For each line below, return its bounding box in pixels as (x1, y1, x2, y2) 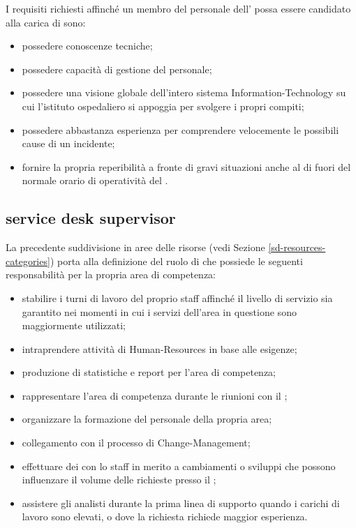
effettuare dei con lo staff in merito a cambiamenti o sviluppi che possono (22, 458, 336, 473)
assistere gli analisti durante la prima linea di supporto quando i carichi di (22, 495, 340, 510)
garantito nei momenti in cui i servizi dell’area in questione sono (22, 304, 297, 319)
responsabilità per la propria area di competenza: (6, 267, 216, 282)
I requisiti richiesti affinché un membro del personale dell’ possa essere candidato (6, 1, 351, 15)
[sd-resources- (268, 240, 326, 255)
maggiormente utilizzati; (22, 318, 126, 333)
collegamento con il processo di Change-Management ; (22, 435, 251, 450)
